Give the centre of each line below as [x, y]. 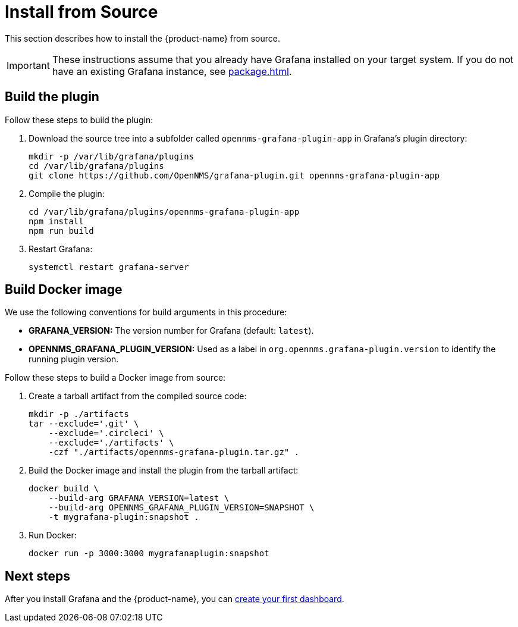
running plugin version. [74, 359]
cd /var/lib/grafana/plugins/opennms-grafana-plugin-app [164, 211]
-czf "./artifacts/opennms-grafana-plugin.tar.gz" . [174, 452]
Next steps [37, 576]
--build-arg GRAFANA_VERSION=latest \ [139, 498]
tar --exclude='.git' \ [84, 424]
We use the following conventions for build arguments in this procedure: [146, 312]
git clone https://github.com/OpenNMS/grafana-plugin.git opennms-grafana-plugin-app [234, 175]
